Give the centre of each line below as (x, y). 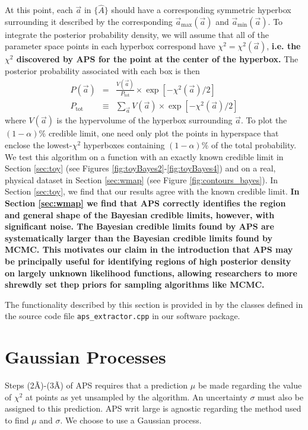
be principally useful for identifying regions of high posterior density (148, 261)
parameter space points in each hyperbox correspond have (110, 46)
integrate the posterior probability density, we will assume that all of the (137, 34)
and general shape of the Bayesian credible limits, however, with (140, 214)
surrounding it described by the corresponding (89, 21)
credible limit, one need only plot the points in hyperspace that (163, 133)
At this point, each (39, 10)
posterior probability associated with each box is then (102, 71)
